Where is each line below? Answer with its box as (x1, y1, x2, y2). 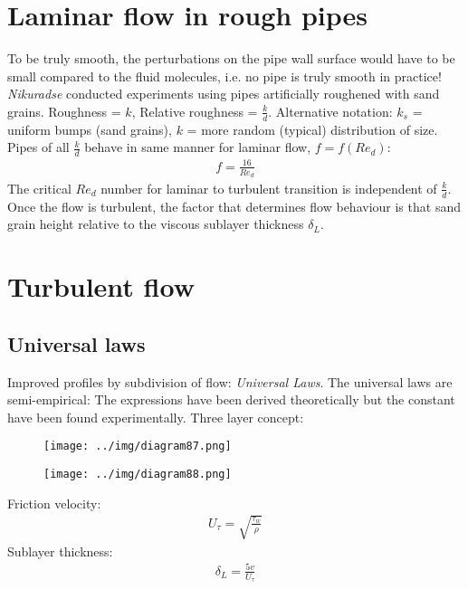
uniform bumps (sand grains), (7, 119, 172, 138)
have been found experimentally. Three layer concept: (7, 407, 304, 426)
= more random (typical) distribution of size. (186, 119, 438, 138)
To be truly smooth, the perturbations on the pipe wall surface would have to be (7, 49, 455, 68)
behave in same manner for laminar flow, (84, 138, 311, 157)
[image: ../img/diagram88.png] (43, 467, 232, 480)
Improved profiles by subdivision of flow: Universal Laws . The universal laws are (7, 372, 453, 391)
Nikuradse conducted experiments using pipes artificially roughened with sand (7, 84, 440, 103)
